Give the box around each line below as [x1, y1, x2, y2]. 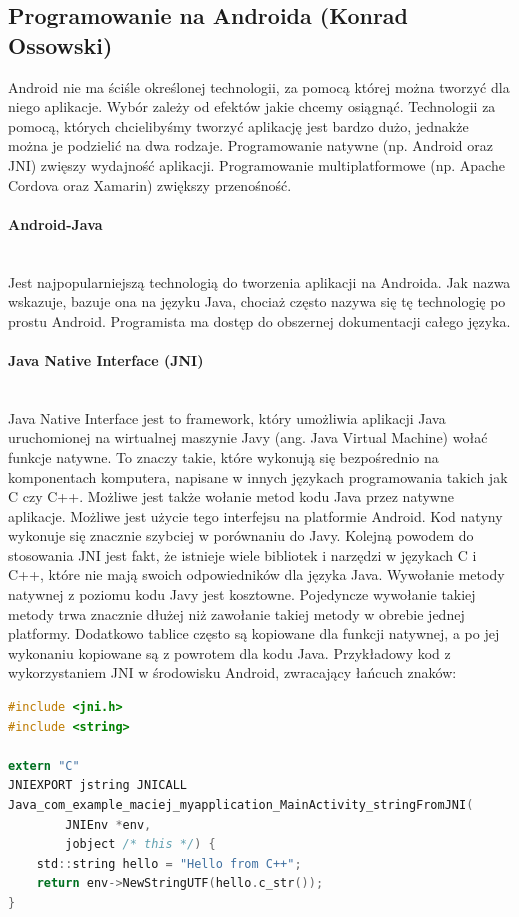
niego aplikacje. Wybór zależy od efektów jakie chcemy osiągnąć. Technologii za [8, 96, 496, 117]
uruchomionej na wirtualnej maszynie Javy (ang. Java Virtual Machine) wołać [8, 427, 488, 448]
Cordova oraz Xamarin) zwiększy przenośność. [8, 174, 292, 195]
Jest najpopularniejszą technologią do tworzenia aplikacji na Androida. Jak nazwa [8, 271, 511, 292]
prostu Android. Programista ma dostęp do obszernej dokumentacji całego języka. [8, 310, 511, 331]
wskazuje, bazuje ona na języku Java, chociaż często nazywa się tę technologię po [8, 291, 506, 312]
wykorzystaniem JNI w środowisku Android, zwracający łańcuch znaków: [8, 662, 457, 683]
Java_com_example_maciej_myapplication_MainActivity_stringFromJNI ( [8, 798, 474, 812]
